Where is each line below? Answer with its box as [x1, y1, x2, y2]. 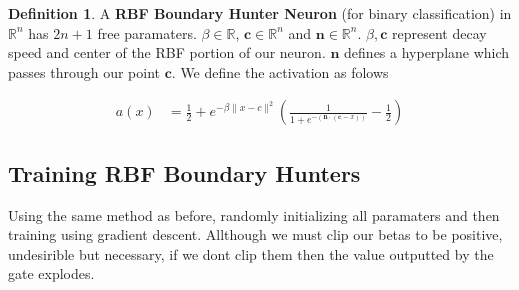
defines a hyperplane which [344, 42, 510, 63]
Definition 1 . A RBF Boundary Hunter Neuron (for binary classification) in [8, 3, 512, 23]
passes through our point [8, 61, 160, 82]
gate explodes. [8, 263, 95, 284]
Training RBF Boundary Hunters [8, 157, 361, 188]
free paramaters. [97, 22, 197, 43]
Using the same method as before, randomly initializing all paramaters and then [8, 204, 500, 225]
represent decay [392, 22, 487, 43]
